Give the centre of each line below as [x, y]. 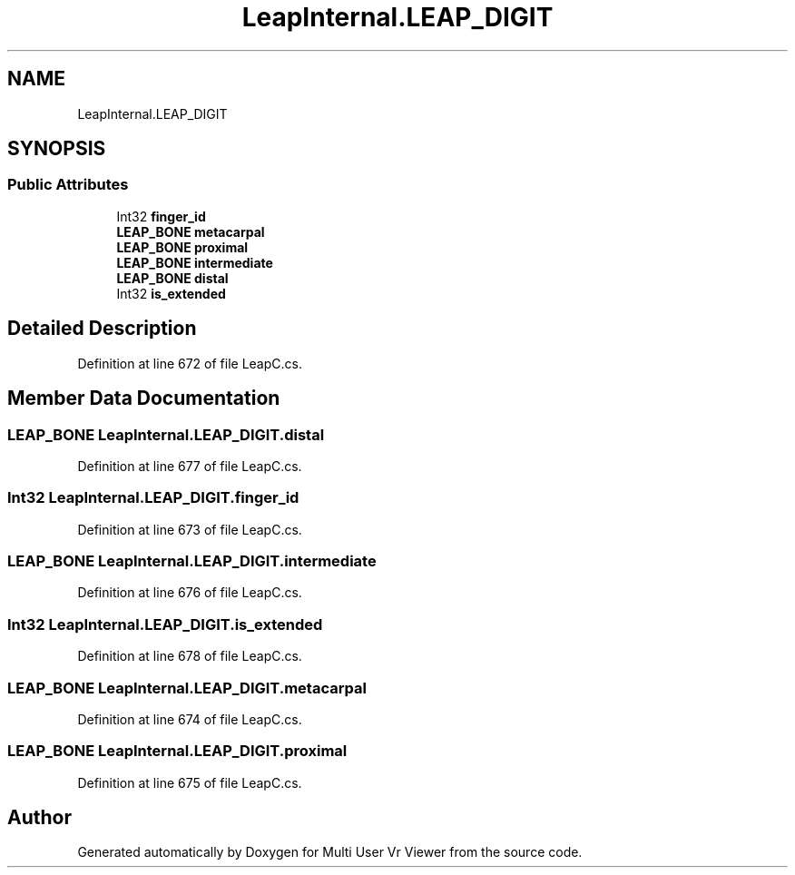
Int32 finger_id [161, 216]
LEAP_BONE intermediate [195, 262]
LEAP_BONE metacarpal [191, 231]
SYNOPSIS [57, 149]
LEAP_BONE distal [172, 278]
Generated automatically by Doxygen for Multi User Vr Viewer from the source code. [330, 852]
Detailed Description [102, 329]
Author [39, 818]
